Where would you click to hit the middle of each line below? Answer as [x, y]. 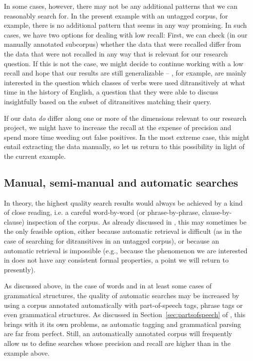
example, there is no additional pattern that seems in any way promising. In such [126, 25]
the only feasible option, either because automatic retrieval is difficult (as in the [123, 231]
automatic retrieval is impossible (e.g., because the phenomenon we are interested [126, 250]
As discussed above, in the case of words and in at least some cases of [108, 286]
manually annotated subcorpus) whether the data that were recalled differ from [123, 44]
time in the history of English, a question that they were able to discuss [111, 92]
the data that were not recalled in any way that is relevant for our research [116, 53]
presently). [20, 269]
